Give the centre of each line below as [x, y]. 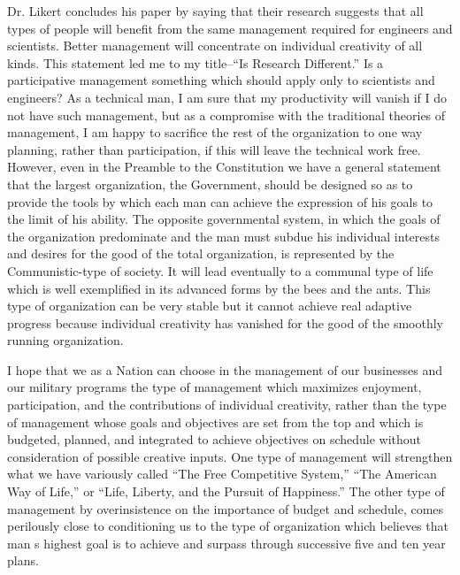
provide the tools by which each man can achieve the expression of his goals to [220, 201]
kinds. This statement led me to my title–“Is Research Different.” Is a [195, 62]
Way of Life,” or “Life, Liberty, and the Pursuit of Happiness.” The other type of [226, 491]
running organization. [65, 340]
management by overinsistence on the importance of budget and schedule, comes [226, 508]
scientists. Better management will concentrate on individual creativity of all [215, 46]
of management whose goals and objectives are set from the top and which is [215, 422]
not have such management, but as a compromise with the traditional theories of [226, 115]
